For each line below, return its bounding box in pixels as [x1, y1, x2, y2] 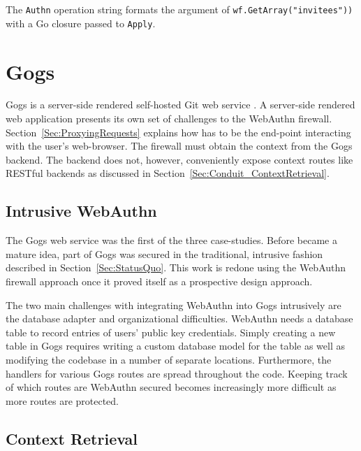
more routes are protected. [6, 393, 119, 408]
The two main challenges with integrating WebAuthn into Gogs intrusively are [6, 297, 341, 312]
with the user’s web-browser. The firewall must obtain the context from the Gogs [6, 138, 353, 153]
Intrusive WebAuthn [6, 200, 157, 222]
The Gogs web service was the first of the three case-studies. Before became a [6, 233, 337, 248]
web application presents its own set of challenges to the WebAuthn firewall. [6, 111, 332, 126]
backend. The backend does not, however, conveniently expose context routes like [6, 152, 353, 166]
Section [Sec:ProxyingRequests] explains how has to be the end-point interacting [6, 124, 351, 139]
